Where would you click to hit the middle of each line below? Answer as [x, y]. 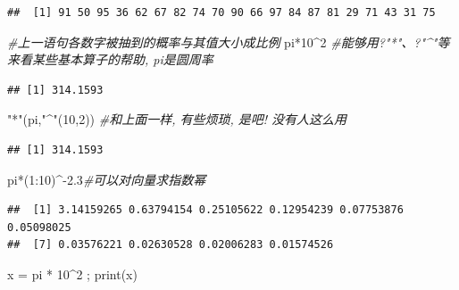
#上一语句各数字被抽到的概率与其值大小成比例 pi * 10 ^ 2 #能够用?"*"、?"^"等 [229, 41]
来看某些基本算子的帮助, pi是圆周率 [110, 59]
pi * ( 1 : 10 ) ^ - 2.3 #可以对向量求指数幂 [107, 179]
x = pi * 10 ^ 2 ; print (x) [72, 273]
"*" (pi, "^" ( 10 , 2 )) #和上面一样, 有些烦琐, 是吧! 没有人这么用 [177, 119]
